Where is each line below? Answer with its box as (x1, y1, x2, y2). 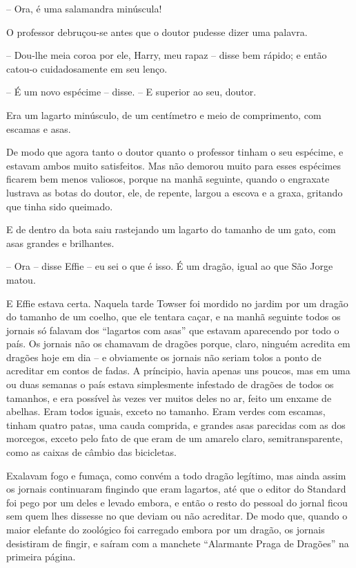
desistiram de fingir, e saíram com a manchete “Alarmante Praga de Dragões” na (6, 535, 349, 550)
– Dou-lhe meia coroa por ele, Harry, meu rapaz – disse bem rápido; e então (6, 48, 327, 62)
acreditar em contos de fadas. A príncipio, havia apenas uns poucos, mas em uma (6, 363, 350, 378)
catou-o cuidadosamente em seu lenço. (6, 61, 168, 75)
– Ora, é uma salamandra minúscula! (6, 1, 162, 15)
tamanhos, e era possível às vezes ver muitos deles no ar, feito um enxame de (6, 390, 332, 405)
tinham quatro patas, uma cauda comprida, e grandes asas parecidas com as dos (6, 417, 346, 432)
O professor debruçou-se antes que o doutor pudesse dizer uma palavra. (6, 24, 308, 39)
